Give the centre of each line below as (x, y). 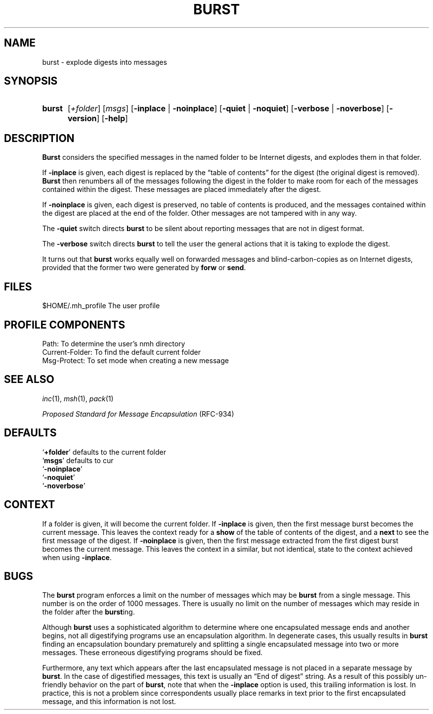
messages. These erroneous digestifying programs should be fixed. (152, 653)
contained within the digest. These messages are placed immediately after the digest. (182, 190)
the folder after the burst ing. (88, 612)
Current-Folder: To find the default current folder (121, 352)
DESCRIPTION (39, 138)
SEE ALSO (29, 380)
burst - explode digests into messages (105, 62)
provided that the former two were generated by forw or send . (144, 268)
